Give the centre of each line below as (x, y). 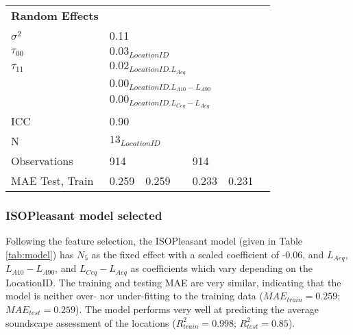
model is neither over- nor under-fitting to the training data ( (134, 296)
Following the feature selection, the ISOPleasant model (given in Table (154, 241)
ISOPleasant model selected (84, 215)
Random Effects (55, 15)
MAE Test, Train (52, 181)
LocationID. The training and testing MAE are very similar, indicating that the (173, 282)
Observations (42, 161)
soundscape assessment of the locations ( (91, 322)
